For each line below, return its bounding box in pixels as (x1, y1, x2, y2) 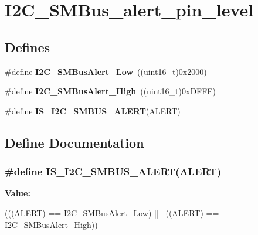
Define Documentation (5, 133, 144, 151)
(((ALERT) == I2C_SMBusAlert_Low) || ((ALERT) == (5, 206, 219, 219)
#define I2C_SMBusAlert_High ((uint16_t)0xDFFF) (5, 85, 216, 97)
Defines (5, 38, 50, 56)
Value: (5, 187, 30, 199)
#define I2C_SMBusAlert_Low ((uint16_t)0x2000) (5, 65, 207, 77)
